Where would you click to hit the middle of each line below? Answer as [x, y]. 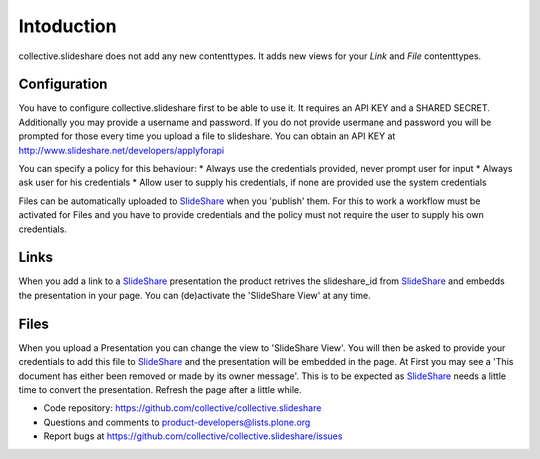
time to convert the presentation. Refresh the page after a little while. [160, 389]
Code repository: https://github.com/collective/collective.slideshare [182, 408]
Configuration [63, 84]
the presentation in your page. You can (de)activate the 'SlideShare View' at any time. [194, 295]
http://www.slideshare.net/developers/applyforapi [121, 150]
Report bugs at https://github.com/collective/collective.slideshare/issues [193, 436]
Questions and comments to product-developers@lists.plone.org [177, 422]
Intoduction [67, 26]
